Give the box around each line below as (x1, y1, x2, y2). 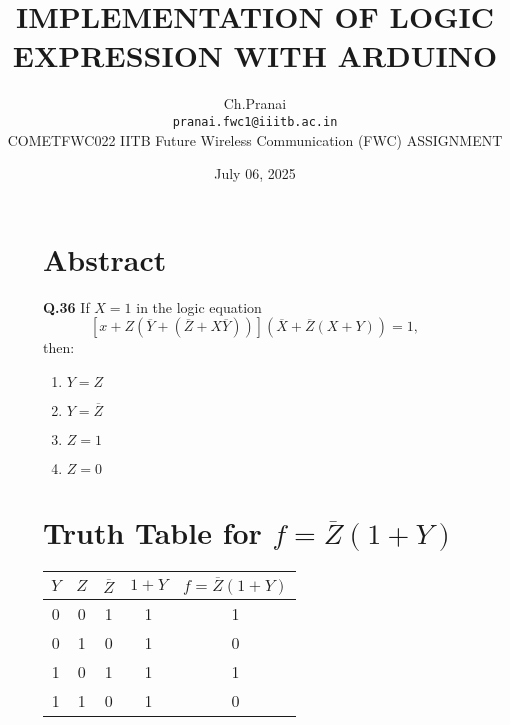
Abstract (43, 238, 167, 279)
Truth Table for (43, 512, 262, 553)
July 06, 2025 (214, 163, 296, 184)
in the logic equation (136, 296, 262, 317)
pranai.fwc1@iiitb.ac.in (172, 114, 338, 129)
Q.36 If (43, 296, 90, 317)
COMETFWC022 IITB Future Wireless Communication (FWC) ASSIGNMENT (7, 129, 503, 150)
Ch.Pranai (223, 93, 287, 114)
